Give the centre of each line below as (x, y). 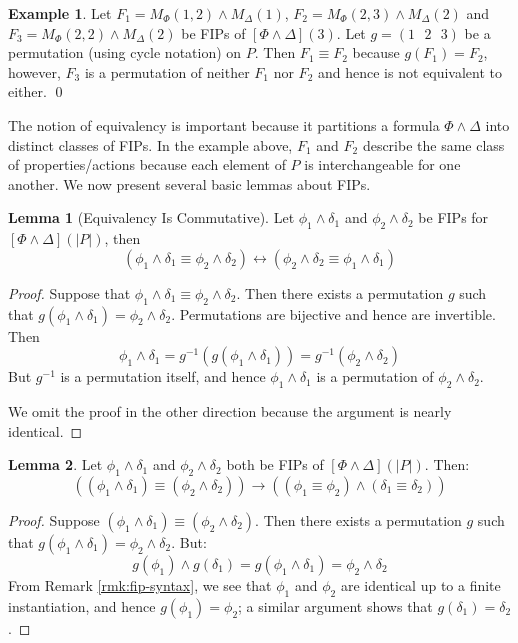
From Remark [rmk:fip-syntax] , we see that (140, 584)
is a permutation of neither (167, 71)
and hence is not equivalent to (409, 71)
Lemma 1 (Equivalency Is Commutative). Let (151, 217)
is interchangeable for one (382, 164)
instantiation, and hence (82, 605)
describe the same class (433, 144)
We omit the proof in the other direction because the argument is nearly (230, 410)
